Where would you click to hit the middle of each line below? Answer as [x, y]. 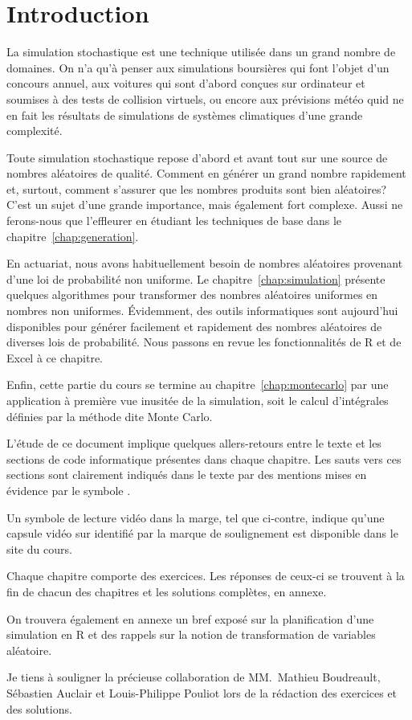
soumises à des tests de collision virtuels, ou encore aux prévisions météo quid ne [205, 98]
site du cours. [39, 548]
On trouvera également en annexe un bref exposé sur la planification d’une [190, 618]
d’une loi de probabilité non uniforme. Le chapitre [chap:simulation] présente [196, 278]
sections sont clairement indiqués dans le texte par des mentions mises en [187, 475]
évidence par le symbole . [69, 490]
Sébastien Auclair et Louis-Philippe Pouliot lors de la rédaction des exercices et [202, 692]
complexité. [35, 131]
